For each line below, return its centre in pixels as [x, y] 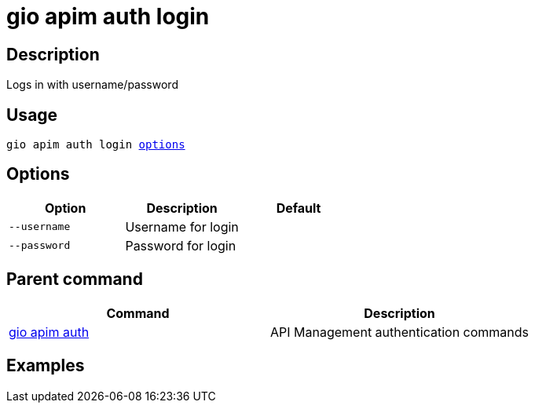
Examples [46, 366]
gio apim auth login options [96, 145]
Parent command [75, 279]
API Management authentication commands [400, 332]
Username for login [182, 226]
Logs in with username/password [92, 85]
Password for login [181, 245]
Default [299, 208]
